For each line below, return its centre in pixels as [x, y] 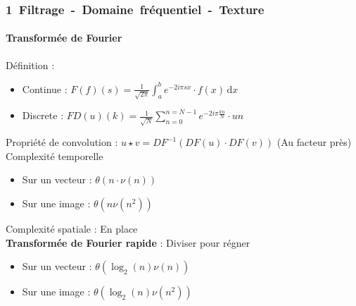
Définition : [30, 65]
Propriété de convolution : [62, 142]
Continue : [45, 88]
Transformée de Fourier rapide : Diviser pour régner [128, 242]
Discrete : [43, 115]
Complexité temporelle [55, 155]
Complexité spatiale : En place [72, 228]
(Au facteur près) [314, 142]
